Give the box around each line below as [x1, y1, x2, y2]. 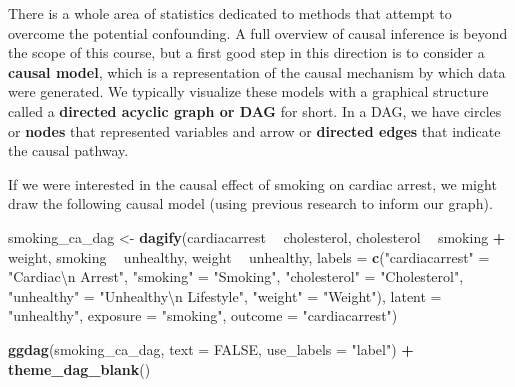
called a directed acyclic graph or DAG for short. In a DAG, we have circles [8, 100, 502, 121]
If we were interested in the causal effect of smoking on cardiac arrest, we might [8, 173, 497, 194]
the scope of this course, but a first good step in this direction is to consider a [8, 42, 485, 63]
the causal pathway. [8, 140, 129, 161]
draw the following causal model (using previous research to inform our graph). [8, 193, 493, 214]
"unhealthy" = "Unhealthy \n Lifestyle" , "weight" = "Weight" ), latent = [8, 285, 442, 306]
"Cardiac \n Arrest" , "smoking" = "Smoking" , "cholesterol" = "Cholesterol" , [8, 266, 464, 287]
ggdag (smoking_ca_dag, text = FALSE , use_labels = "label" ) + [8, 338, 414, 359]
